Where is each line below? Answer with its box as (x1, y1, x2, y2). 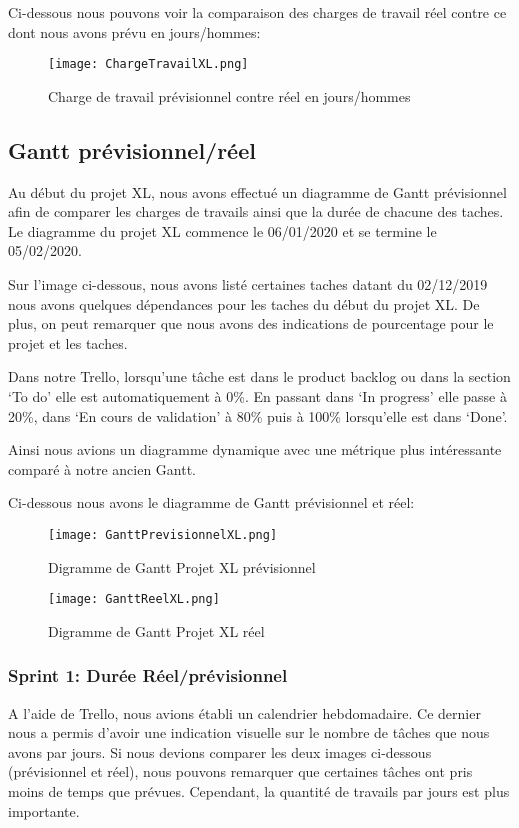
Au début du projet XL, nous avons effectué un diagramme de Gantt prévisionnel (8, 181, 507, 202)
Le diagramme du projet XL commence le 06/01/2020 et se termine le (8, 220, 437, 241)
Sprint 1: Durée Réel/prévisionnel (8, 663, 288, 688)
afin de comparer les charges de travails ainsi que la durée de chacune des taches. (8, 201, 504, 222)
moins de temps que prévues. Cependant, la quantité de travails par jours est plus (8, 781, 510, 802)
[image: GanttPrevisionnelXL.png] (48, 527, 278, 542)
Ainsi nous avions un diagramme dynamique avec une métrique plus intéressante (8, 439, 502, 460)
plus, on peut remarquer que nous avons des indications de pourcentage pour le (8, 313, 494, 334)
